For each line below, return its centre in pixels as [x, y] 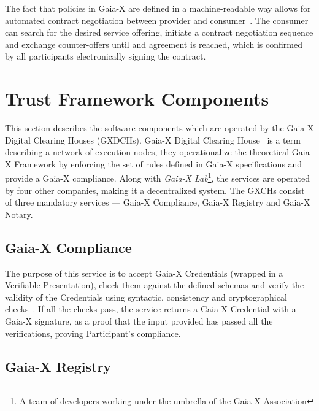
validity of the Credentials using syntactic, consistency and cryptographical [146, 297]
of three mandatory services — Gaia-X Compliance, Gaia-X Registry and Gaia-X [158, 202]
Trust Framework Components [137, 98]
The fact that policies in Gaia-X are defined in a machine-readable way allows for [158, 8]
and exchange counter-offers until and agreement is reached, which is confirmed [154, 44]
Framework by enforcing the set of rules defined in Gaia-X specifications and [158, 163]
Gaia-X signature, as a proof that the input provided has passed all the [139, 321]
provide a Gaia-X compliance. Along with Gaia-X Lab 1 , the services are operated [157, 177]
